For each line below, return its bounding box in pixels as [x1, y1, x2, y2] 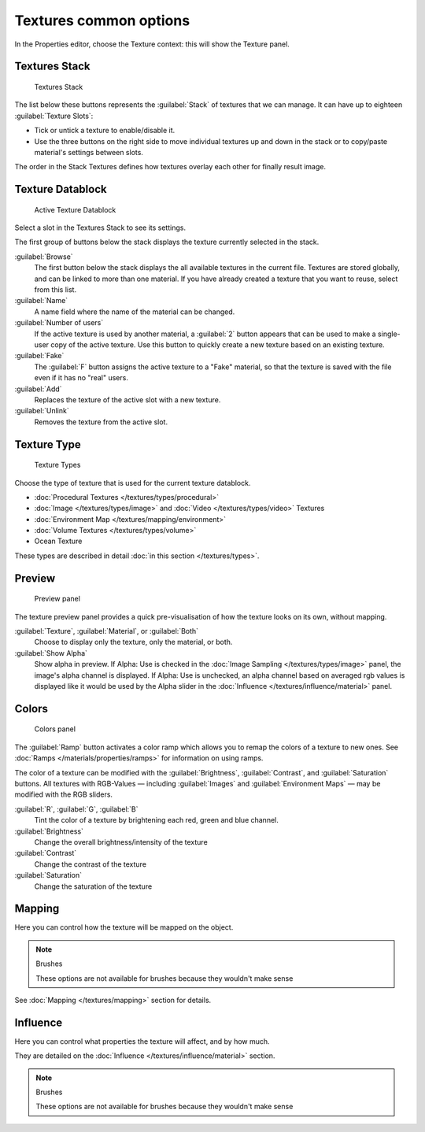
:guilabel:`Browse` [14, 252, 74, 261]
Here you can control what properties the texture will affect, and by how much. [14, 1036, 271, 1046]
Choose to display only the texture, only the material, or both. [34, 638, 233, 647]
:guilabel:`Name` [14, 296, 68, 305]
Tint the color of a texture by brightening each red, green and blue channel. [34, 816, 279, 825]
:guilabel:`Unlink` [14, 406, 70, 416]
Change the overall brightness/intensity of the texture [34, 837, 208, 846]
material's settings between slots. [34, 147, 143, 157]
